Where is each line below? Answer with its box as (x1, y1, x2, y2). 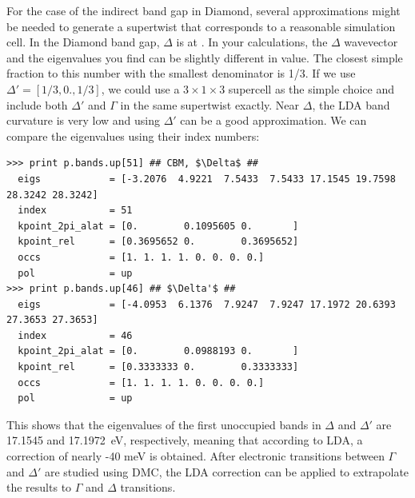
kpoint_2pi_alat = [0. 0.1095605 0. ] (18, 220, 299, 232)
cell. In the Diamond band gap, (6, 34, 160, 50)
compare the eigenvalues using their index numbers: (6, 127, 260, 144)
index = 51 (18, 205, 133, 217)
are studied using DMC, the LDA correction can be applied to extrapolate (44, 463, 409, 480)
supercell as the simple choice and (228, 80, 394, 97)
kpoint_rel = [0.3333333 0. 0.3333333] (18, 361, 299, 373)
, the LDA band (312, 96, 390, 113)
